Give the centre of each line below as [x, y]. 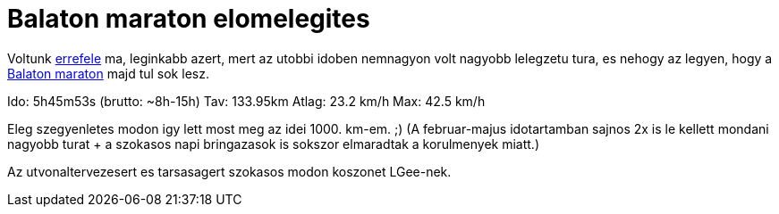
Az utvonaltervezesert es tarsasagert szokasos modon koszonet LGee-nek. [229, 171]
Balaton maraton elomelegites [189, 19]
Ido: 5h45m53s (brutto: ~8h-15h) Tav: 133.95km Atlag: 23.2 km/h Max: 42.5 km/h [246, 101]
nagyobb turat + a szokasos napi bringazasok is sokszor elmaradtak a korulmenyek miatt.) [273, 144]
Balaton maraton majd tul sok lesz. [108, 73]
